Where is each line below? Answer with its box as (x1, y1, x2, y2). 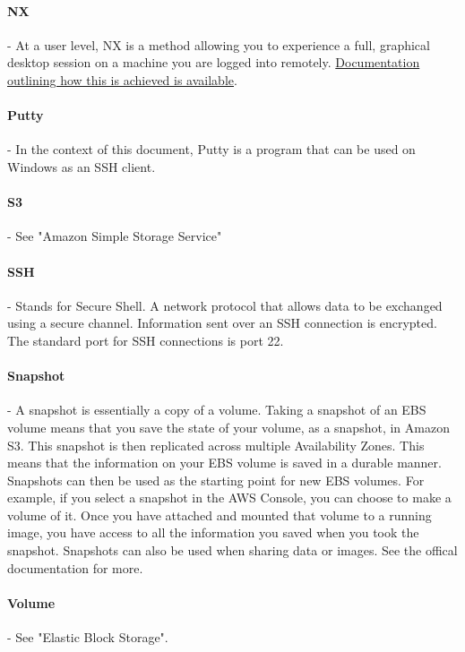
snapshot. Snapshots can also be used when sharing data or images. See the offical (7, 541, 458, 560)
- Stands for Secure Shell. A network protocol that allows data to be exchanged (7, 296, 443, 314)
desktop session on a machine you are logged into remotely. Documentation (7, 53, 420, 72)
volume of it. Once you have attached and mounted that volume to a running (7, 505, 432, 524)
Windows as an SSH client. (7, 157, 156, 176)
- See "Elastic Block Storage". (7, 628, 168, 647)
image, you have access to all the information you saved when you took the (7, 523, 419, 542)
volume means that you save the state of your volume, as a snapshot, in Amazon (7, 417, 450, 436)
